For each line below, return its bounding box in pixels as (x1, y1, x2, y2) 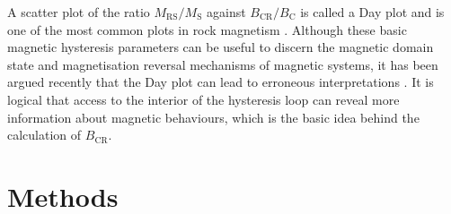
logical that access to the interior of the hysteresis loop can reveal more (7, 90, 400, 108)
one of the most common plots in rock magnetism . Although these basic (7, 20, 407, 39)
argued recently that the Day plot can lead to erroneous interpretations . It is (7, 73, 434, 91)
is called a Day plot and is (300, 3, 445, 21)
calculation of (7, 125, 82, 144)
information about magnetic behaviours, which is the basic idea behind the (7, 107, 420, 126)
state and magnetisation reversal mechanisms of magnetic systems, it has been (7, 55, 438, 73)
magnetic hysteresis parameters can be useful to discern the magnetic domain (7, 38, 434, 56)
